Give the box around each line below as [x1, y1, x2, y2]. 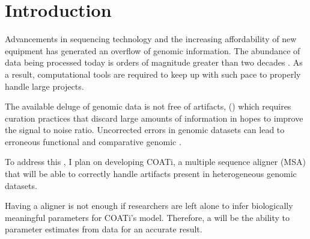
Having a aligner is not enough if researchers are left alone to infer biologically [5, 199, 293, 212]
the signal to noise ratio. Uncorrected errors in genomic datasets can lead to [5, 123, 285, 136]
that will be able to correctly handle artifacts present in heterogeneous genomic [5, 167, 297, 180]
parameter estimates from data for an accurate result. [5, 223, 202, 235]
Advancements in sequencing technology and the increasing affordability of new [5, 33, 297, 45]
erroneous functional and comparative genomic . [5, 135, 181, 147]
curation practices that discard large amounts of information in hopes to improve [5, 111, 303, 124]
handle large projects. [5, 79, 84, 92]
